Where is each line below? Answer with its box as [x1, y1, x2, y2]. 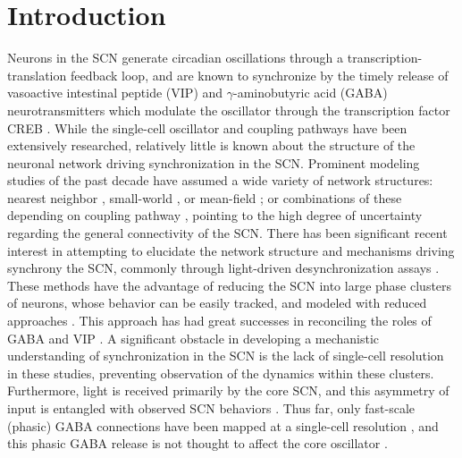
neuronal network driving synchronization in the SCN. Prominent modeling [7, 153, 420, 172]
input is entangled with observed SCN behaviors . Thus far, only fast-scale [7, 399, 415, 417]
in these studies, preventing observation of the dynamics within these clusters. [7, 363, 434, 382]
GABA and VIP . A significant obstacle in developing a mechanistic [7, 328, 380, 347]
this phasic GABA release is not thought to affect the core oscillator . [7, 434, 388, 453]
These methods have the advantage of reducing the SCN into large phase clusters [7, 276, 452, 294]
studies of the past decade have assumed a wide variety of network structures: [7, 171, 433, 190]
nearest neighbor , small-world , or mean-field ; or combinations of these [7, 188, 402, 207]
